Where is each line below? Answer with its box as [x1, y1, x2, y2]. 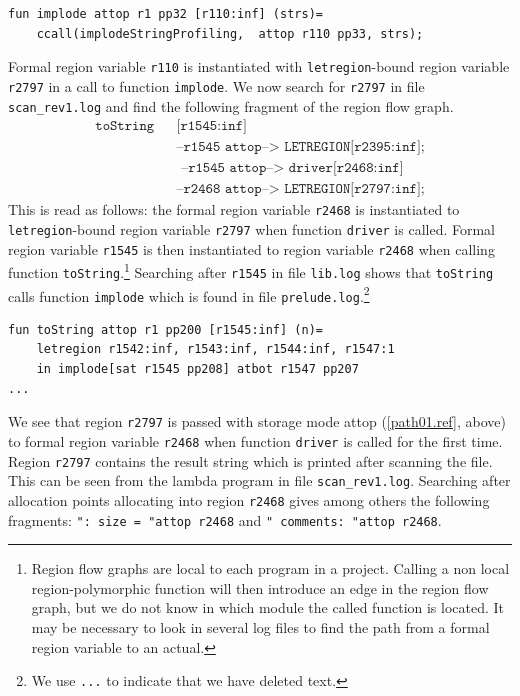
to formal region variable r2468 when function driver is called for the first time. [8, 430, 503, 451]
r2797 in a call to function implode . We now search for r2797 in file [8, 75, 425, 96]
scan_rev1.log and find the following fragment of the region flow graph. [8, 95, 454, 116]
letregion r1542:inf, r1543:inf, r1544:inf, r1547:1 [36, 342, 395, 357]
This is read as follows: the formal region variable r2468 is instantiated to [8, 199, 460, 220]
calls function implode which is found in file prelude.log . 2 [8, 282, 370, 306]
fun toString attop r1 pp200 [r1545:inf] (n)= [8, 322, 323, 337]
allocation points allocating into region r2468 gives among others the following [8, 489, 490, 510]
